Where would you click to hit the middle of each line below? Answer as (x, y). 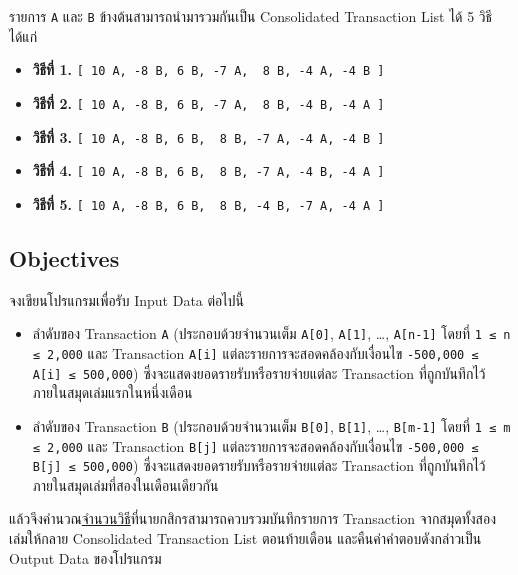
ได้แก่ (23, 35)
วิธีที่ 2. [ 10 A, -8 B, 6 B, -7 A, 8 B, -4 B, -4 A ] (208, 102)
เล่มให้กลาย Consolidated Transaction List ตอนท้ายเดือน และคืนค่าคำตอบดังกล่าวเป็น (245, 538)
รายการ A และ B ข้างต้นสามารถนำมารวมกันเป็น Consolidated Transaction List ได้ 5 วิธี (251, 16)
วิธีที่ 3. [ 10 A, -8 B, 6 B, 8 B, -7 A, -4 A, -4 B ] (208, 136)
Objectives (64, 257)
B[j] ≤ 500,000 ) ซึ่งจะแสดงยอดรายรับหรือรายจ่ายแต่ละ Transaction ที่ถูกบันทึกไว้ (259, 465)
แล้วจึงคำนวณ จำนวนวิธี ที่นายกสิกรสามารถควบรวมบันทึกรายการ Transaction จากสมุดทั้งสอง (253, 518)
